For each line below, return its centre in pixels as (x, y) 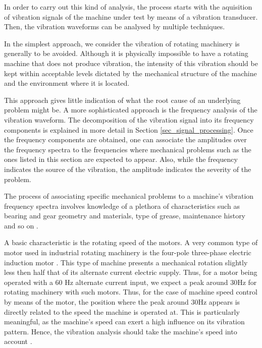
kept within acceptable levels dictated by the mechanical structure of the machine (130, 73)
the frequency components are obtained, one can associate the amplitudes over (125, 139)
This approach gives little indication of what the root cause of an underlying (122, 100)
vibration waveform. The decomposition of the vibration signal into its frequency (129, 119)
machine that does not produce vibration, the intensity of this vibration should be (131, 63)
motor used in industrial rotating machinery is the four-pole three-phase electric (128, 252)
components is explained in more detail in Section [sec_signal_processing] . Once (129, 129)
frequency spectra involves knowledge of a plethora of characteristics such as (122, 206)
